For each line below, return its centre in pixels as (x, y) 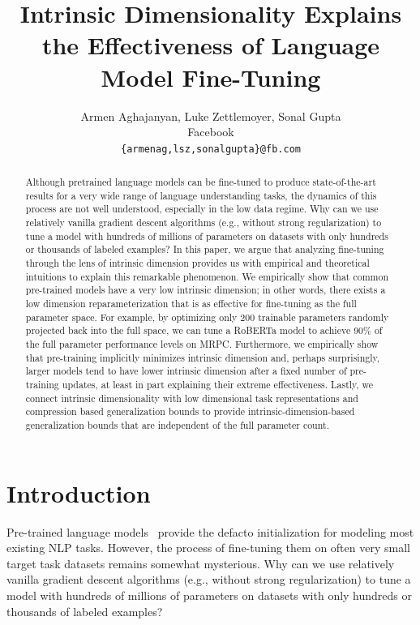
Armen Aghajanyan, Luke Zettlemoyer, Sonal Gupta (211, 116)
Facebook (211, 132)
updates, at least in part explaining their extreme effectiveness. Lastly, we (218, 384)
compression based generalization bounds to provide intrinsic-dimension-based (190, 411)
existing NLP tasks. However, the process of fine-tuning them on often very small (208, 548)
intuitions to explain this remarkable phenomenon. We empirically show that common (207, 276)
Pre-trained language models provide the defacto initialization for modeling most (210, 531)
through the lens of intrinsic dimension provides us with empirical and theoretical (197, 263)
